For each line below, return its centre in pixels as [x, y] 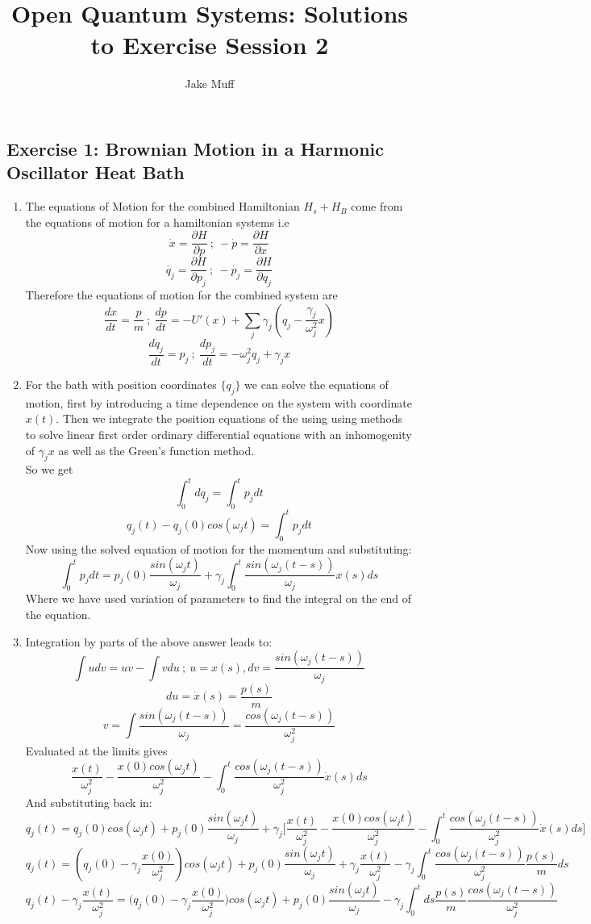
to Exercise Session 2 [210, 45]
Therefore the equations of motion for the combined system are [181, 295]
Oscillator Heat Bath [96, 172]
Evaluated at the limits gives [96, 750]
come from [377, 206]
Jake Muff [210, 84]
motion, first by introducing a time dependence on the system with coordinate [219, 402]
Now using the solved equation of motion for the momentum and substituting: [219, 548]
